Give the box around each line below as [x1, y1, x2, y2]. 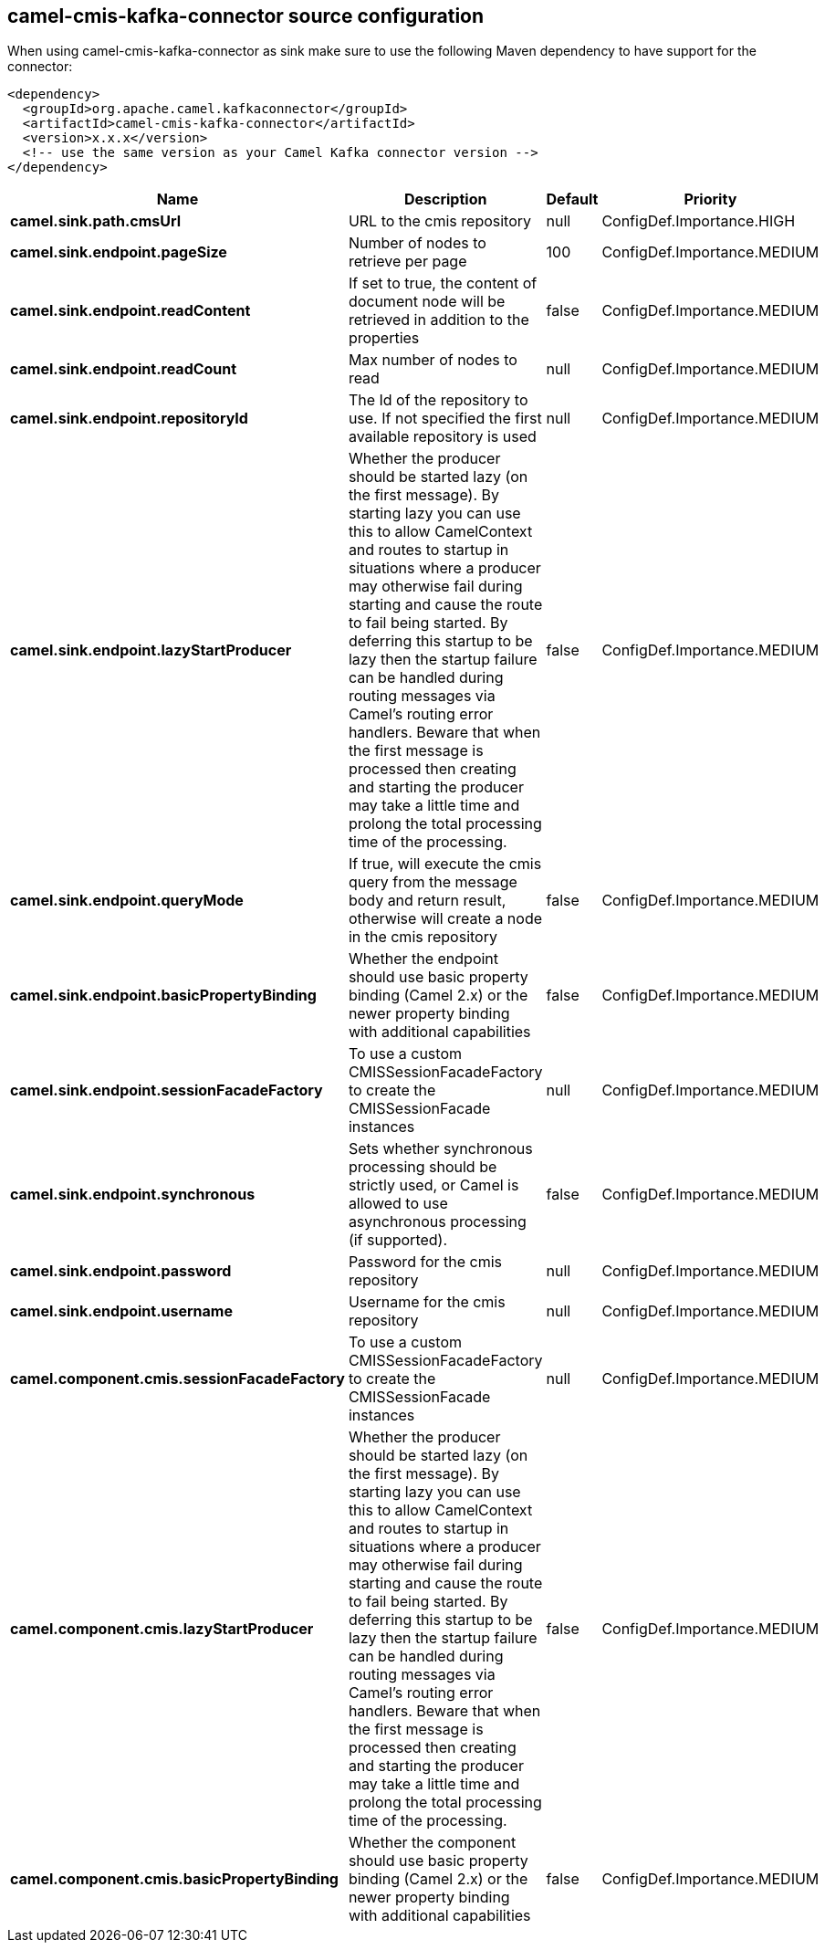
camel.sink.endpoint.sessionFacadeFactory [10, 1081, 323, 1100]
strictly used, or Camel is [348, 1176, 519, 1195]
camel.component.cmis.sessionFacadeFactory [10, 1369, 345, 1389]
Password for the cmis [348, 1253, 502, 1272]
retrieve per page [348, 252, 467, 271]
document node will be [348, 292, 506, 311]
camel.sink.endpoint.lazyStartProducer [10, 641, 292, 660]
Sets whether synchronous [348, 1139, 533, 1158]
